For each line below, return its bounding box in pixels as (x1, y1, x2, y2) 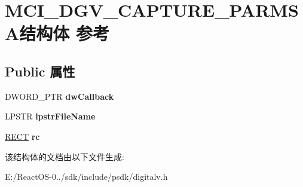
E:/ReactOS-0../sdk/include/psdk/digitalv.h (5, 170, 168, 183)
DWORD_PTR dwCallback (5, 90, 114, 102)
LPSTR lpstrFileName (5, 110, 96, 122)
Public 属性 (5, 62, 75, 80)
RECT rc (5, 130, 40, 142)
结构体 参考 (19, 21, 110, 45)
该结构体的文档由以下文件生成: (5, 150, 124, 163)
